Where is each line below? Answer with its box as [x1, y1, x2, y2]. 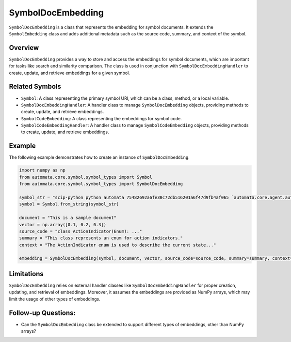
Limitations [9, 269, 44, 278]
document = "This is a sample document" [19, 215, 116, 220]
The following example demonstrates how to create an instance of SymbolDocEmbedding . [9, 155, 190, 160]
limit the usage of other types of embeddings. [9, 296, 100, 302]
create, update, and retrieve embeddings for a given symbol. [9, 70, 130, 76]
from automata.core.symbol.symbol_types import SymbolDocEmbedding [19, 181, 183, 187]
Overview [9, 44, 39, 52]
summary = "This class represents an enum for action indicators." [19, 235, 183, 241]
